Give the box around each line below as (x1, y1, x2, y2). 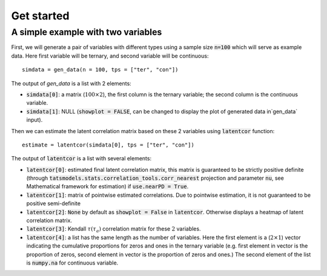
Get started (11, 9, 70, 22)
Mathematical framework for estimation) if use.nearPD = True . (26, 183, 189, 190)
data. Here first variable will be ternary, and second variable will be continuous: (11, 52, 209, 59)
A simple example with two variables (11, 27, 162, 38)
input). (26, 116, 43, 123)
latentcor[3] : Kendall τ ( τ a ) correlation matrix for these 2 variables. (26, 225, 201, 234)
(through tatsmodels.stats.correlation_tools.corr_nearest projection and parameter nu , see (26, 174, 284, 182)
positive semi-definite (26, 200, 81, 207)
